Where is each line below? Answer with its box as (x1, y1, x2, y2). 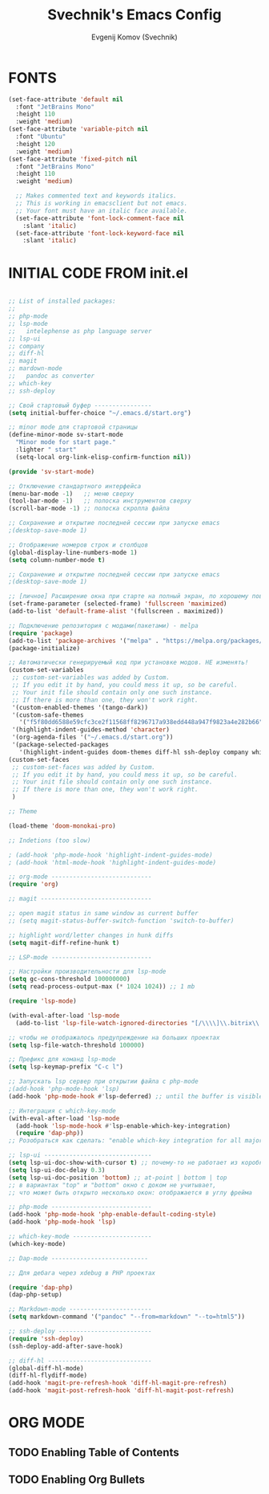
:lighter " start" (15, 446, 78, 454)
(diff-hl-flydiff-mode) (8, 1371, 88, 1380)
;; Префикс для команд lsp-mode (8, 1056, 116, 1064)
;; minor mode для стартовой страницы (8, 423, 138, 431)
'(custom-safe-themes (11, 710, 84, 719)
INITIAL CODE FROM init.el (8, 263, 188, 282)
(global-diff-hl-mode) (8, 1364, 84, 1372)
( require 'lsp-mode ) (8, 997, 78, 1005)
